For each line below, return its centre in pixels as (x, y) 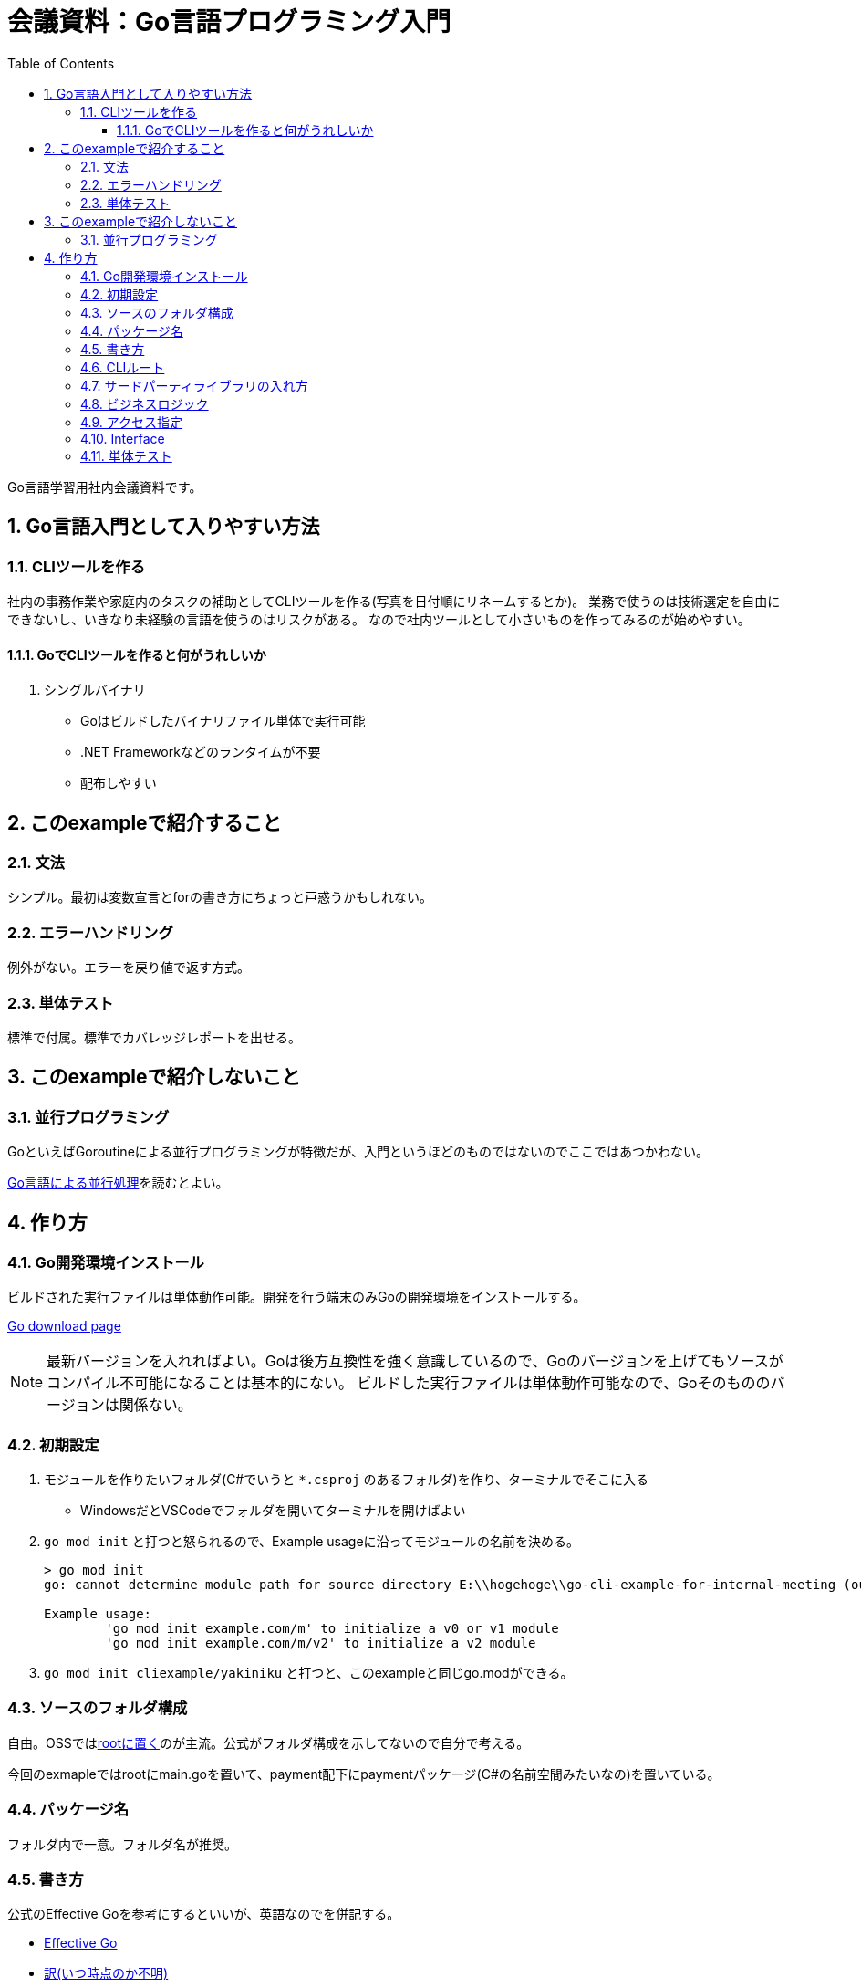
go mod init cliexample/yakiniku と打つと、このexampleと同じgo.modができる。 (309, 1673)
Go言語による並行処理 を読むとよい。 (118, 1183)
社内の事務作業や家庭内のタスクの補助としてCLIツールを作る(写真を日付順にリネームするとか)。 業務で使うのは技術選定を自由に (394, 601)
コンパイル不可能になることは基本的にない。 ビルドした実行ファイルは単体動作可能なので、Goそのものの (409, 1383)
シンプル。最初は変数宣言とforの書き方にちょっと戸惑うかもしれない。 (220, 897)
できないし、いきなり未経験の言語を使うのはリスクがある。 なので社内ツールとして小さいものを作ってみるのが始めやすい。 (379, 619)
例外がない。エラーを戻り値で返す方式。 (129, 968)
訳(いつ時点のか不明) (106, 1973)
